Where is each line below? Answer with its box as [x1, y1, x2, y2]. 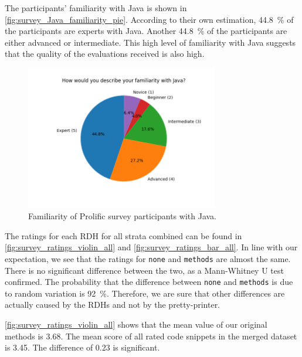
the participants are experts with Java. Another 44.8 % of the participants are [5, 25, 287, 37]
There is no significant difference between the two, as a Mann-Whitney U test [5, 264, 284, 276]
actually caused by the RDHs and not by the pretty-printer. [5, 298, 220, 311]
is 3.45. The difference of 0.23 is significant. [5, 341, 160, 353]
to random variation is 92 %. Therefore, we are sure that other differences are [5, 287, 285, 299]
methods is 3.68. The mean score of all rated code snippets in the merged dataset [5, 329, 297, 342]
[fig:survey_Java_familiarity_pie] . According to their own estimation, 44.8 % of [5, 13, 294, 25]
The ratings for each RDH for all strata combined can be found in [5, 229, 242, 242]
